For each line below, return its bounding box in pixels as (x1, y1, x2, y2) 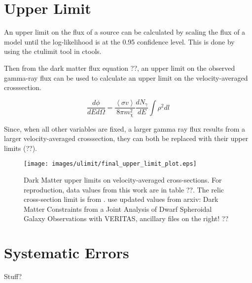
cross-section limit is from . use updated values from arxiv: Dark (24, 194, 218, 204)
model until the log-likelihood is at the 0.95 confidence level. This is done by (4, 36, 235, 47)
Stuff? (4, 271, 22, 282)
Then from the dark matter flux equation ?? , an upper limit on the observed (4, 62, 235, 73)
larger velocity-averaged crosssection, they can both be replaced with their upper (4, 133, 249, 143)
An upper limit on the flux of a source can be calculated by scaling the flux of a (4, 27, 246, 37)
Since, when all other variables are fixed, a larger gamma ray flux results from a (4, 123, 245, 134)
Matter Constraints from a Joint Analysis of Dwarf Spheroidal (24, 203, 212, 214)
